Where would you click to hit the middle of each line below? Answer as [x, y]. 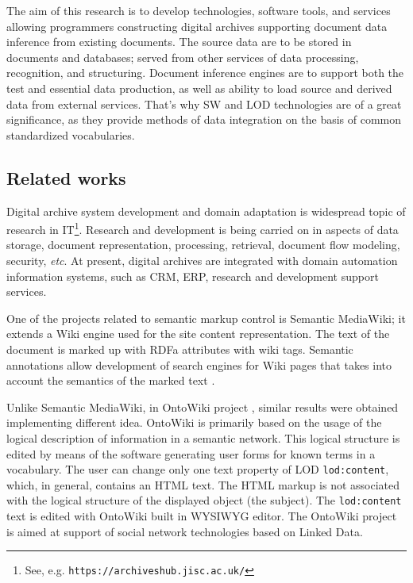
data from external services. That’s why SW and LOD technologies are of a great [204, 104]
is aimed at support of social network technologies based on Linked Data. [185, 531]
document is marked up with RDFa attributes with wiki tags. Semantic [180, 349]
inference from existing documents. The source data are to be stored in [179, 42]
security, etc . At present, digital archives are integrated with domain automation [202, 260]
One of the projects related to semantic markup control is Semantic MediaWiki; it [206, 318]
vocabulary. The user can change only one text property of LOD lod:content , [198, 469]
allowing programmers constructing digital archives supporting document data [197, 26]
